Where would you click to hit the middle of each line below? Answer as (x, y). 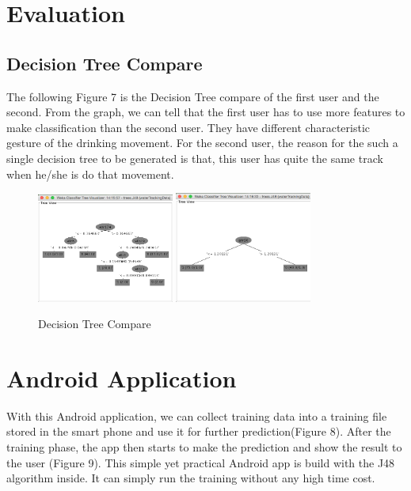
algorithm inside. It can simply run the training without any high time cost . (191, 478)
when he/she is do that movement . (90, 174)
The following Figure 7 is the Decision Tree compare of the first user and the (193, 96)
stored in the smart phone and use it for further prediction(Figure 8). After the (199, 431)
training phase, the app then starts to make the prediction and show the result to (204, 447)
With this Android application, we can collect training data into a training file (197, 415)
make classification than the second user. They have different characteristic (188, 127)
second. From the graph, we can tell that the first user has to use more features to (206, 112)
